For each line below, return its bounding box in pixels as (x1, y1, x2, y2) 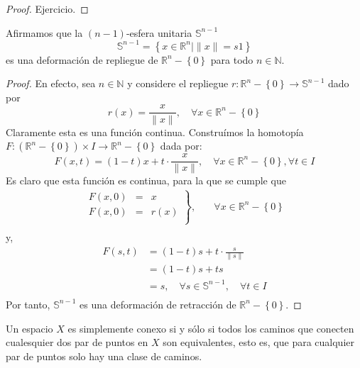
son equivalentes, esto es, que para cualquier (163, 335, 354, 350)
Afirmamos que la (6, 25, 83, 40)
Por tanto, (6, 296, 50, 311)
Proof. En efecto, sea (6, 76, 96, 91)
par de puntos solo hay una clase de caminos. (6, 348, 202, 363)
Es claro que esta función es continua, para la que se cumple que (6, 173, 286, 188)
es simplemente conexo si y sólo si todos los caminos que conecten (67, 320, 354, 335)
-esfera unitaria (126, 25, 192, 40)
